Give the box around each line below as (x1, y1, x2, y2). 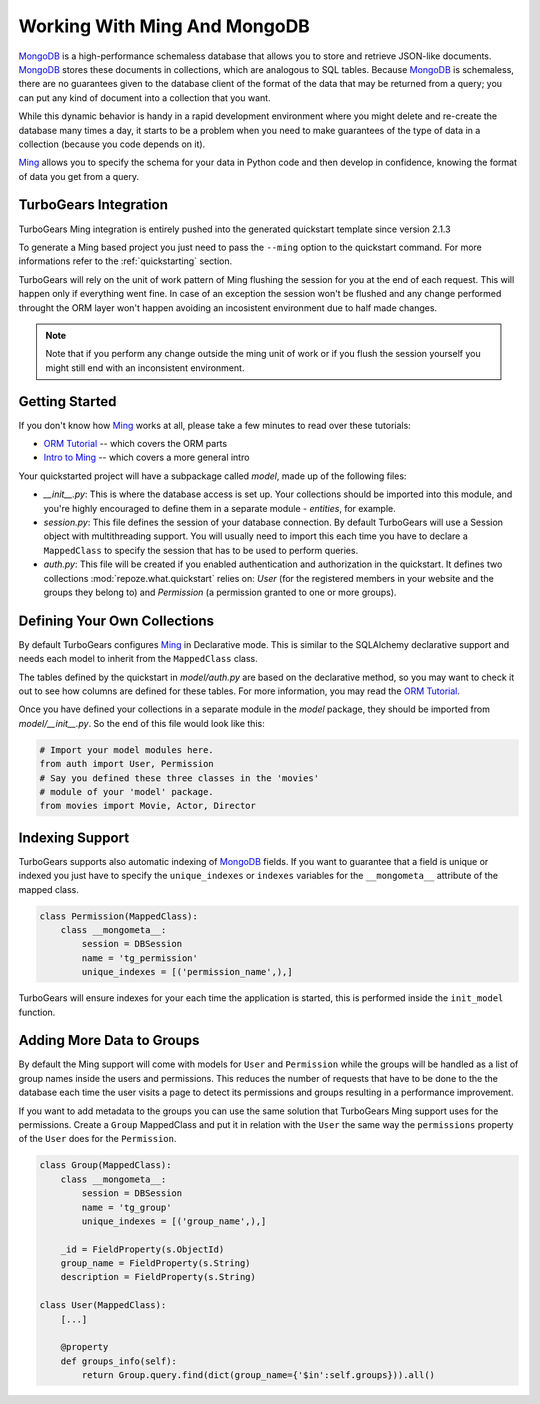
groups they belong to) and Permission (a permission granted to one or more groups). (43, 586, 397, 598)
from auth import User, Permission (39, 758, 214, 770)
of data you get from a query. (18, 170, 140, 182)
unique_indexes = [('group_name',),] (81, 1215, 267, 1227)
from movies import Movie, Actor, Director (39, 800, 257, 812)
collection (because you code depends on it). (18, 138, 206, 150)
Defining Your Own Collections (18, 612, 215, 629)
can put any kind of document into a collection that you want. (18, 91, 271, 104)
